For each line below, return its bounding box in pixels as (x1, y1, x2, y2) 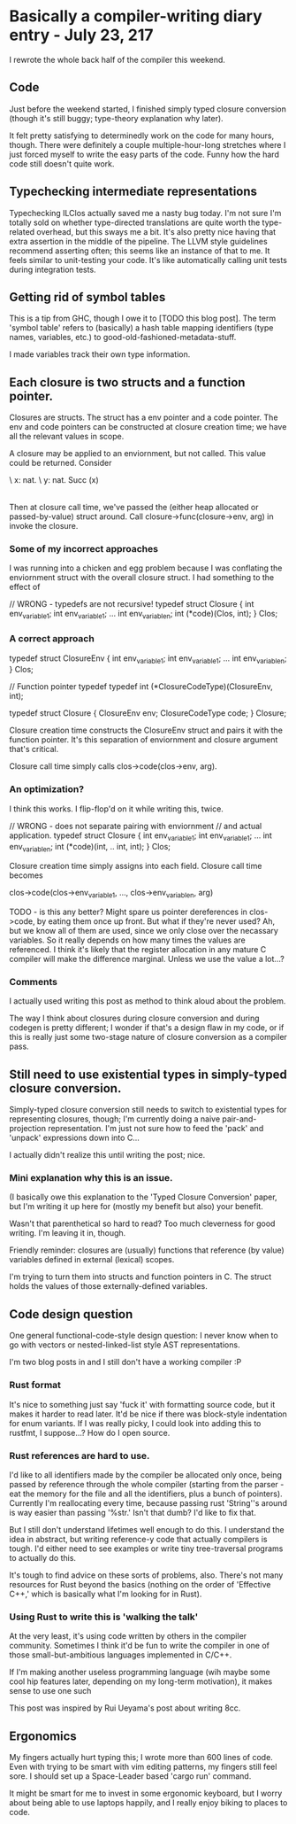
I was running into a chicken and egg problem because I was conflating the (9, 563, 283, 573)
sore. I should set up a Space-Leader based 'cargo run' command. (9, 1770, 252, 1781)
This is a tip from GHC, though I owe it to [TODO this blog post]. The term (9, 313, 277, 324)
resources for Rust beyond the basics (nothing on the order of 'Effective (9, 1579, 271, 1589)
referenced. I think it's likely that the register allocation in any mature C (9, 944, 267, 955)
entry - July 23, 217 (9, 25, 154, 45)
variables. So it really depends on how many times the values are (9, 935, 246, 945)
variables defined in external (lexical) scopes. (9, 1254, 175, 1265)
